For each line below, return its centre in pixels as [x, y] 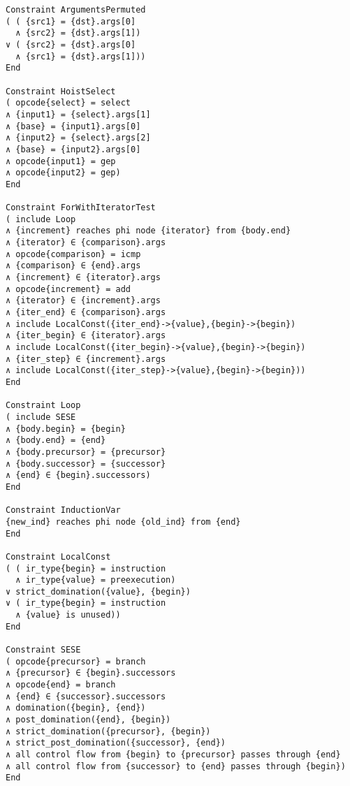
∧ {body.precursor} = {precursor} [86, 452]
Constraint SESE [43, 650]
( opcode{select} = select [68, 103]
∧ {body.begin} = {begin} [66, 429]
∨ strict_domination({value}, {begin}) [98, 591]
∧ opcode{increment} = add [68, 289]
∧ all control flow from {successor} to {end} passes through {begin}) [176, 766]
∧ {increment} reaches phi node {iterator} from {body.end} [148, 231]
